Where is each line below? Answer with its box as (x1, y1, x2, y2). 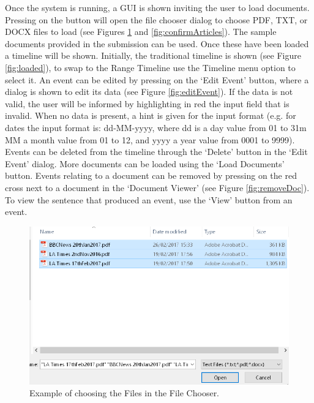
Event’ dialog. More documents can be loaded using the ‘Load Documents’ (5, 157, 285, 170)
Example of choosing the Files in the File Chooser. (29, 386, 220, 399)
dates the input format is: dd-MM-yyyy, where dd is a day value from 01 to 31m (5, 121, 307, 134)
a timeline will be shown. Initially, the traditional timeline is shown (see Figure (5, 49, 301, 62)
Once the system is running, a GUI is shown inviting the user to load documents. (5, 1, 310, 13)
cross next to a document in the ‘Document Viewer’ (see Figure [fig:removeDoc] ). (5, 181, 310, 194)
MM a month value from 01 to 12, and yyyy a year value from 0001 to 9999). (5, 133, 295, 146)
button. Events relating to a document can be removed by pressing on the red (5, 169, 297, 182)
